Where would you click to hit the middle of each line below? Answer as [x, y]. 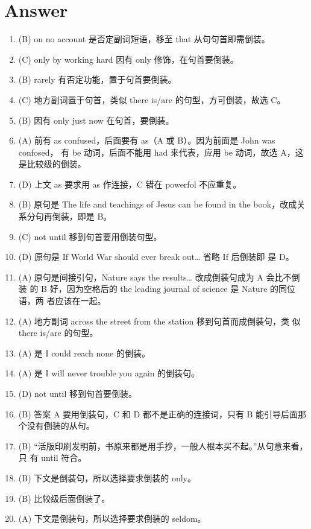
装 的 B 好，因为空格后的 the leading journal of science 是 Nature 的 [149, 289]
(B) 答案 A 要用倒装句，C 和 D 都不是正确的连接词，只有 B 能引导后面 [158, 413]
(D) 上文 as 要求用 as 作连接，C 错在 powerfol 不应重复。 [130, 184]
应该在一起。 [80, 301]
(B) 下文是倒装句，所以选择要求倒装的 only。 [107, 477]
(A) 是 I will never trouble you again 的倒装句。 [109, 373]
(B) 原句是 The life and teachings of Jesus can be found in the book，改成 [158, 204]
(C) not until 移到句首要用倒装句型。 [90, 236]
